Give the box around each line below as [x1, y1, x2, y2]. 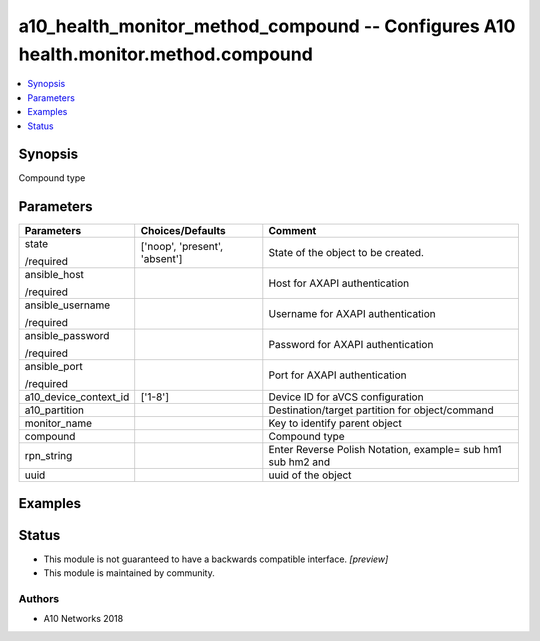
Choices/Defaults [140, 224, 226, 238]
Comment [268, 224, 317, 238]
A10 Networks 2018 [43, 613, 124, 625]
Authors [18, 592, 60, 606]
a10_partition [24, 403, 85, 417]
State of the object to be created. [268, 246, 425, 260]
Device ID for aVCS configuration [268, 390, 424, 404]
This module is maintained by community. [43, 567, 215, 579]
